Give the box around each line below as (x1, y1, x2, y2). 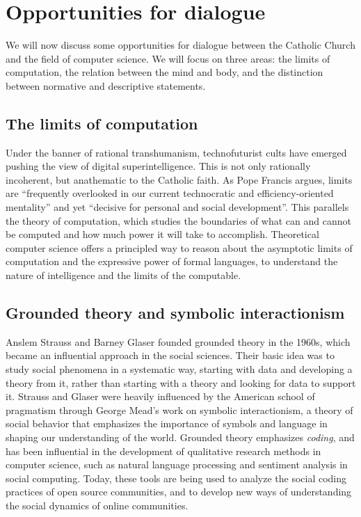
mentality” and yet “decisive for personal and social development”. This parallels (6, 200, 349, 214)
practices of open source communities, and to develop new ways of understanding (6, 484, 352, 499)
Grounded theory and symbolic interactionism (6, 302, 345, 324)
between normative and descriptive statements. (6, 78, 206, 93)
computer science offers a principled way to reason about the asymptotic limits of (6, 240, 353, 255)
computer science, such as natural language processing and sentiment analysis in (6, 457, 348, 472)
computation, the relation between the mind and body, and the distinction (6, 65, 323, 79)
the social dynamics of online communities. (6, 498, 188, 512)
